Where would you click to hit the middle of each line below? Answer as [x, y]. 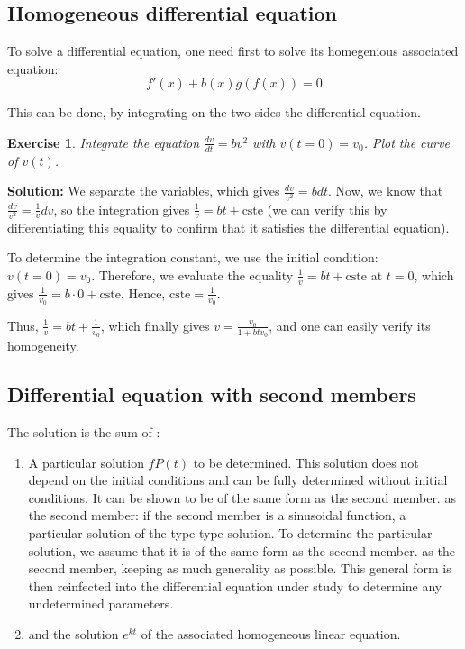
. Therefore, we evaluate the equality [192, 274]
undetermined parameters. [101, 603]
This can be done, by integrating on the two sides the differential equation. [214, 112]
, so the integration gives [122, 209]
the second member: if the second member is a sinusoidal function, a [217, 515]
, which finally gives [155, 325]
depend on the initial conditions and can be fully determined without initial [238, 480]
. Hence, [143, 293]
